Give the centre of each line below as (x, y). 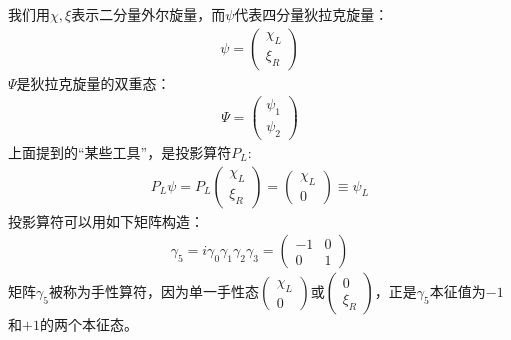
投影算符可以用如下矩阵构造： (106, 220)
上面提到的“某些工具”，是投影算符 (120, 151)
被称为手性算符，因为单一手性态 (153, 291)
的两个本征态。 (88, 324)
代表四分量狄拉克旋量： (311, 14)
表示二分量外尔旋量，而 (148, 14)
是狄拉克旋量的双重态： (93, 82)
